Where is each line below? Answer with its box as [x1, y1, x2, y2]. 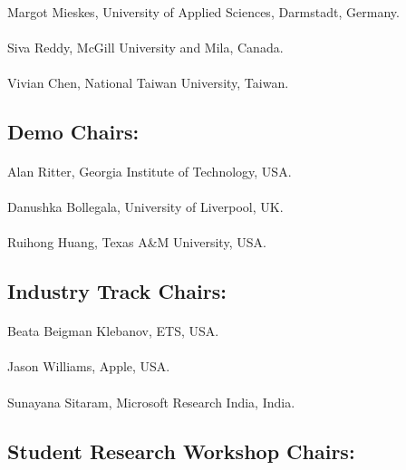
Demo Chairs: [7, 117, 140, 145]
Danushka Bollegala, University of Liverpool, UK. [7, 197, 284, 216]
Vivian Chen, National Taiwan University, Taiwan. [7, 72, 289, 91]
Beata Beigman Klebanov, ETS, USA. [7, 321, 219, 341]
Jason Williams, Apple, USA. [7, 357, 170, 376]
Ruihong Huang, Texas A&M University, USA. [7, 233, 266, 252]
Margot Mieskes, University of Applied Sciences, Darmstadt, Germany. [7, 2, 400, 21]
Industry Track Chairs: [7, 277, 227, 305]
